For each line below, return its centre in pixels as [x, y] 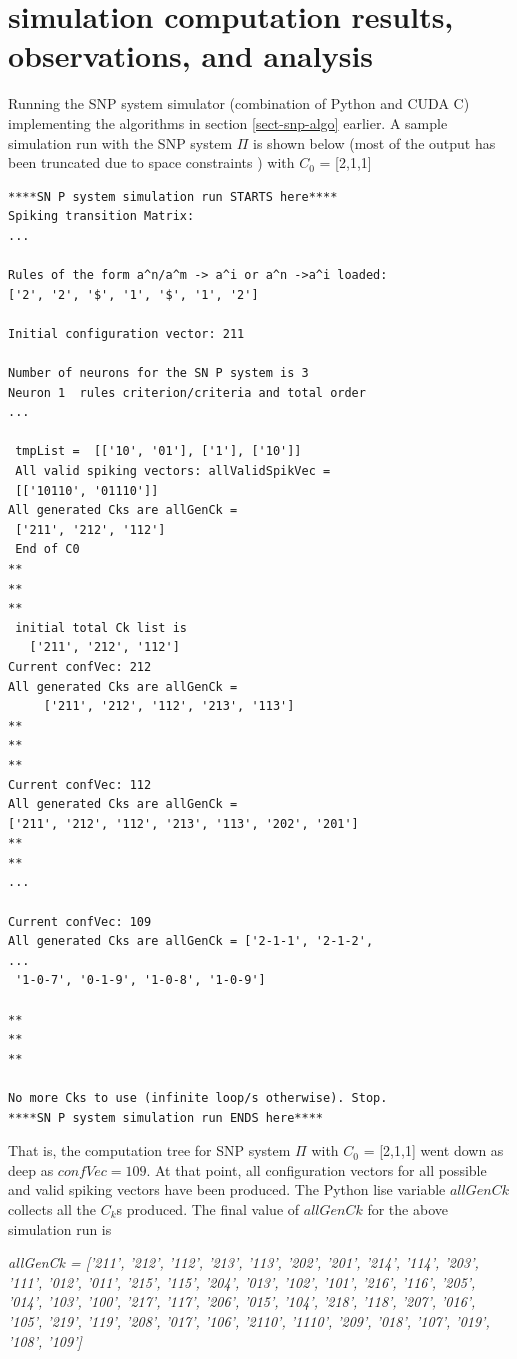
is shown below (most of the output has [374, 142]
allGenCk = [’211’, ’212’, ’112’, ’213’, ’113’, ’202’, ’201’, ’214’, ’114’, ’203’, [243, 1262]
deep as [31, 1169]
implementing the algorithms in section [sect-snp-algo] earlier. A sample [228, 122]
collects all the [52, 1208]
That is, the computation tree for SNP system [149, 1150]
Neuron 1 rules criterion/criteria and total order [187, 392]
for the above [407, 1208]
